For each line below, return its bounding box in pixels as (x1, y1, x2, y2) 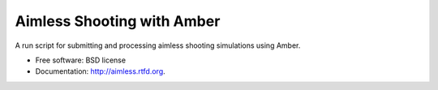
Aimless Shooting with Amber (15, 12, 221, 30)
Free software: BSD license (35, 55, 126, 65)
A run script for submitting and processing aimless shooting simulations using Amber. (15, 41, 301, 50)
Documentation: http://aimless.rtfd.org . (35, 66, 165, 76)
